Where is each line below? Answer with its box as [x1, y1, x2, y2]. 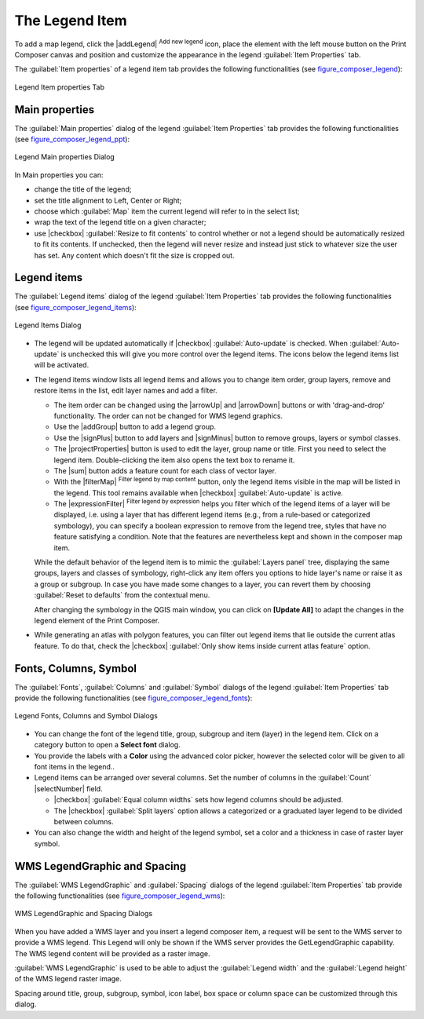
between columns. [53, 816, 114, 826]
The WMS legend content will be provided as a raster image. [14, 948, 211, 958]
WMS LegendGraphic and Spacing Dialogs [14, 909, 153, 919]
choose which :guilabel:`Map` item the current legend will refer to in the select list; [34, 206, 300, 216]
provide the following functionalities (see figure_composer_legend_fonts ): [14, 693, 253, 703]
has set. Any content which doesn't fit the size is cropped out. [34, 250, 235, 260]
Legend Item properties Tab [14, 82, 105, 92]
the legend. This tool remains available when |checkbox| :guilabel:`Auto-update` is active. [53, 488, 343, 498]
